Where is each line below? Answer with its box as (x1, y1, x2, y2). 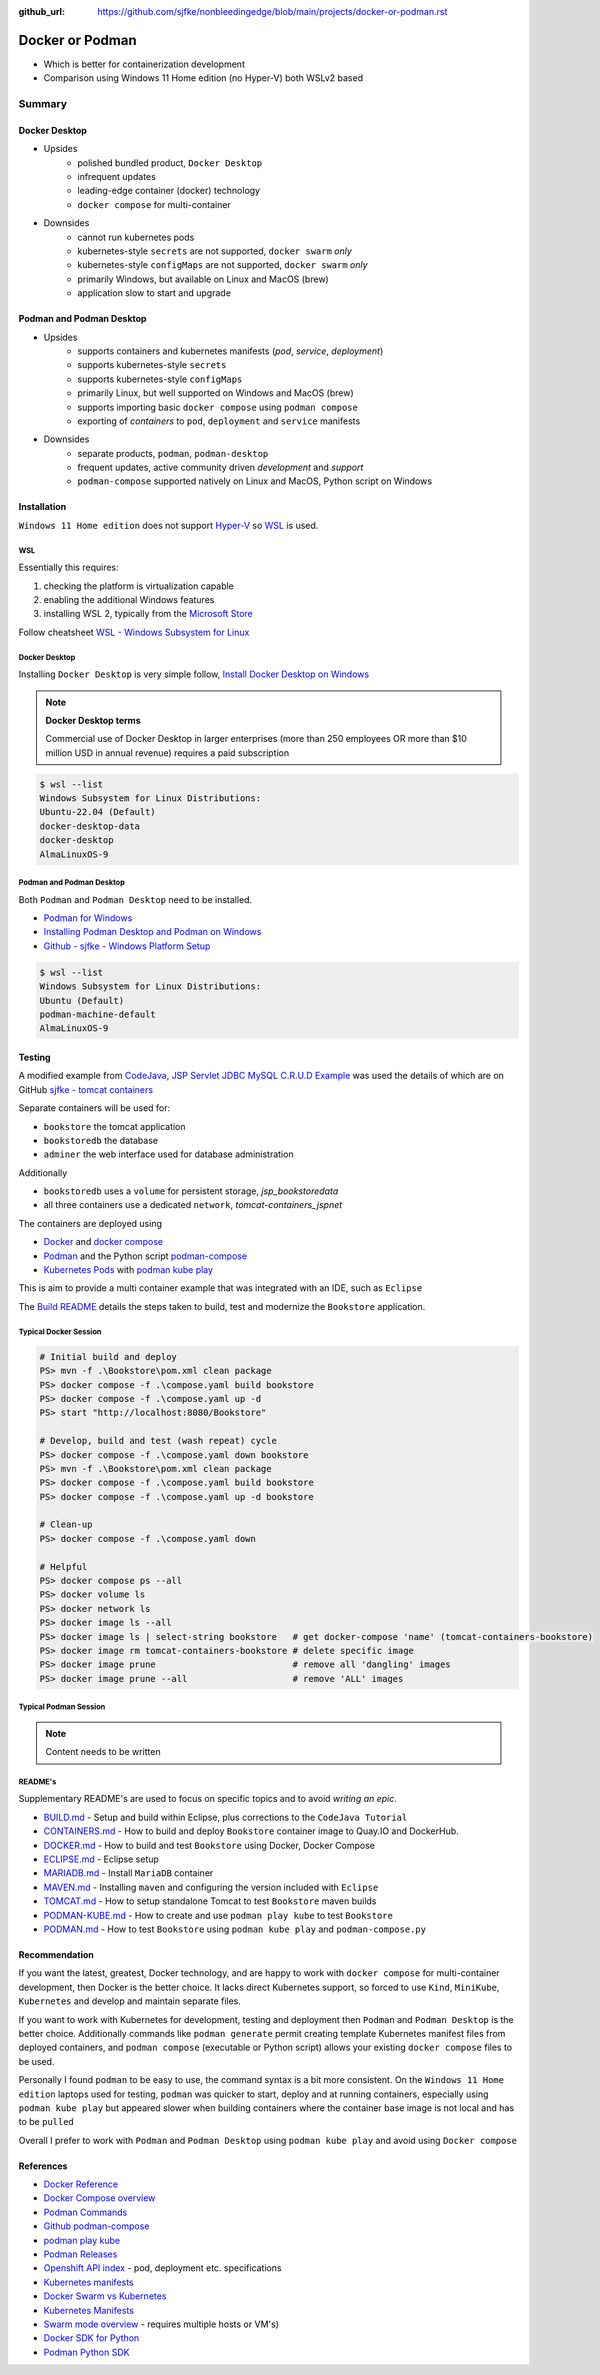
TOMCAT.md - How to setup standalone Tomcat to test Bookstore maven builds (43, 1895, 377, 1907)
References (18, 2160, 68, 2172)
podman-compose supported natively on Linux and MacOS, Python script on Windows (77, 475, 433, 487)
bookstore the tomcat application (43, 1120, 186, 1132)
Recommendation (18, 1949, 94, 1960)
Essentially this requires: (18, 561, 119, 574)
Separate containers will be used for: (18, 1102, 171, 1114)
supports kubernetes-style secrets (77, 359, 227, 371)
